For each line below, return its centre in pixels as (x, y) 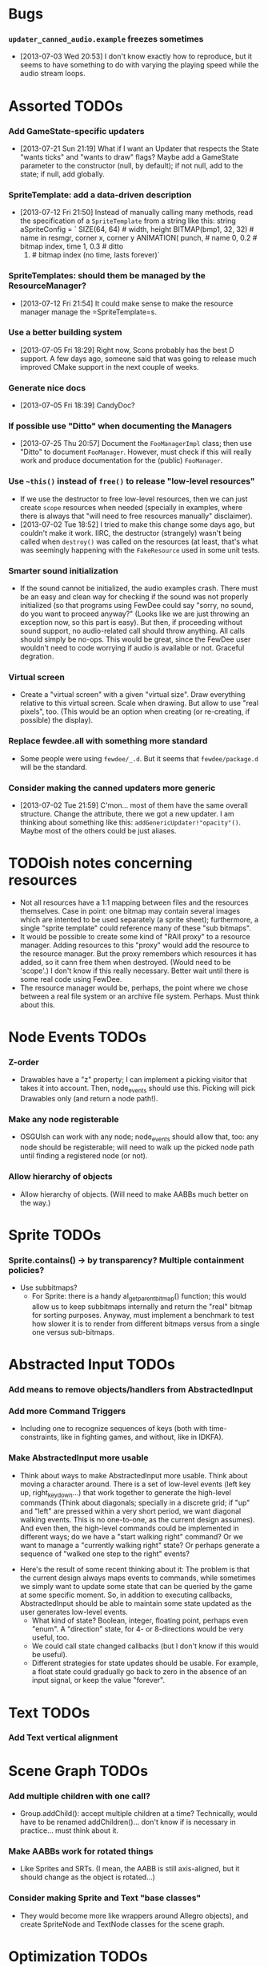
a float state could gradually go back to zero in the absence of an (139, 1672)
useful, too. (50, 1638)
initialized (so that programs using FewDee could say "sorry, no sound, (136, 606)
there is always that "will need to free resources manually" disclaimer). (136, 516)
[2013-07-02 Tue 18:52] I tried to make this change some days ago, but (137, 524)
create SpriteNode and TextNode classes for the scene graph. (122, 1924)
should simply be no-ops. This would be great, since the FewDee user (135, 639)
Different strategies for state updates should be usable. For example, (145, 1663)
